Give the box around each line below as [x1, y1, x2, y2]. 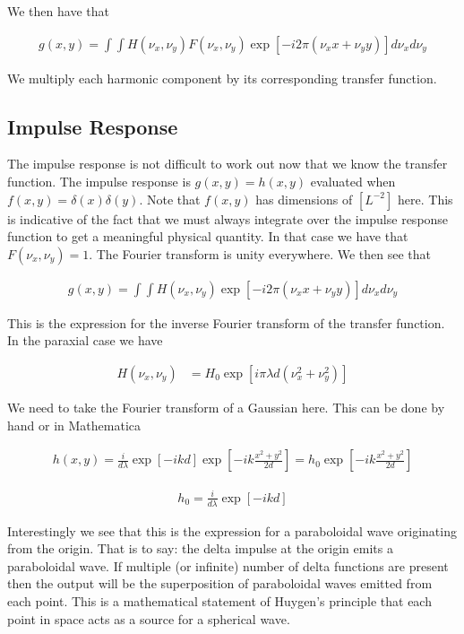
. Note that [139, 189, 201, 208]
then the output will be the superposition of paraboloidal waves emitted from [7, 574, 433, 593]
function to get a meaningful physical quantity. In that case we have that [7, 227, 408, 246]
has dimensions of [255, 189, 353, 208]
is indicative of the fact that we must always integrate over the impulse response [7, 209, 449, 228]
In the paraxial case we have [7, 331, 163, 350]
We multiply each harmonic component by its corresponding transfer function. [7, 68, 437, 87]
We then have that [7, 2, 109, 20]
